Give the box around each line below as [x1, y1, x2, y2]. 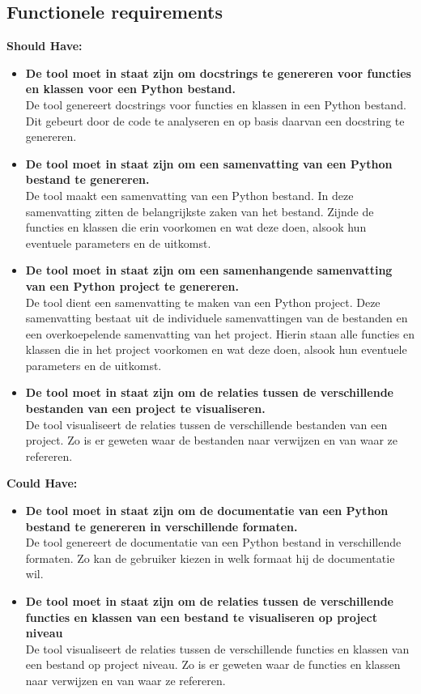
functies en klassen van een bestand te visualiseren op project [25, 608, 377, 625]
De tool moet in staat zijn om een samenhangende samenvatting [25, 262, 393, 279]
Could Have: [6, 475, 78, 492]
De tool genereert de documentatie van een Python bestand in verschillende [25, 534, 402, 551]
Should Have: [6, 37, 83, 54]
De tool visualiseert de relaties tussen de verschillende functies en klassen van [25, 640, 410, 657]
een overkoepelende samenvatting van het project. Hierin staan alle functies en [25, 325, 415, 342]
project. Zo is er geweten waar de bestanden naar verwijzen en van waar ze [25, 432, 398, 449]
